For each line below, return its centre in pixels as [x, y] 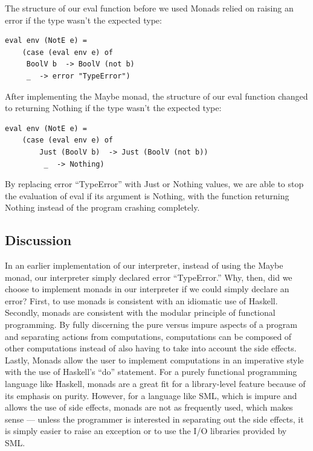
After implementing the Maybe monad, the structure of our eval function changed [156, 96]
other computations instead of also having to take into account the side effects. [151, 348]
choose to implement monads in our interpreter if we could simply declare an [147, 289]
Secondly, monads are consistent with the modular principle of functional [140, 312]
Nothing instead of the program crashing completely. [102, 207]
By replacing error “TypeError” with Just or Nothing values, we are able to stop [154, 184]
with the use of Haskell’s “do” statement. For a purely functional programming [151, 372]
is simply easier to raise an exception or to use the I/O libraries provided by [146, 431]
